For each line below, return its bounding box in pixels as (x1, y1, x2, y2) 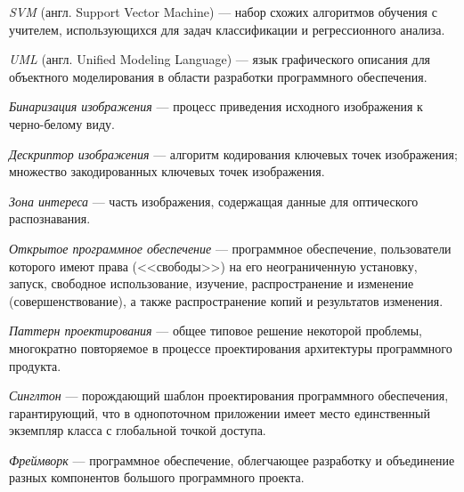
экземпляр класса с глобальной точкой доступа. (9, 421, 266, 440)
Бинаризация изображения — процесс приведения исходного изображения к (9, 97, 423, 116)
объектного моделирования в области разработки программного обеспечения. (9, 67, 427, 85)
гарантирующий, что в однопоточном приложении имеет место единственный (9, 403, 431, 422)
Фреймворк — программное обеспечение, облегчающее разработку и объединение (9, 450, 455, 469)
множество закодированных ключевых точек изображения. (9, 162, 325, 181)
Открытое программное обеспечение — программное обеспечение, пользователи (9, 238, 452, 257)
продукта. (9, 356, 61, 375)
